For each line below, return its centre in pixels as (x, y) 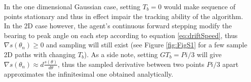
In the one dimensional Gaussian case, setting (72, 6)
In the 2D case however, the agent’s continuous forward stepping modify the (118, 26)
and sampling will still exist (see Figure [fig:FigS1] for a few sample (147, 45)
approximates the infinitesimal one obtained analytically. (89, 73)
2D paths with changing (40, 54)
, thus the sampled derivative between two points (131, 64)
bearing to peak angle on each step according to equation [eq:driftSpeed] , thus (121, 35)
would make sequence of (200, 6)
